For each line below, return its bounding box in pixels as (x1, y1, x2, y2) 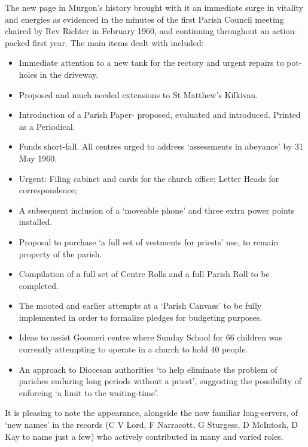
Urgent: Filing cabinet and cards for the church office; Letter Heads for (19, 172, 279, 184)
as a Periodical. (19, 120, 75, 132)
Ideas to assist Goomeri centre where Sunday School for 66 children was (19, 331, 282, 343)
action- (272, 25, 297, 37)
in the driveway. (39, 68, 99, 80)
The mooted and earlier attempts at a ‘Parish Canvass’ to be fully (19, 299, 262, 312)
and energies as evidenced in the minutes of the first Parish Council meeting (5, 13, 284, 25)
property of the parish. (19, 247, 102, 260)
